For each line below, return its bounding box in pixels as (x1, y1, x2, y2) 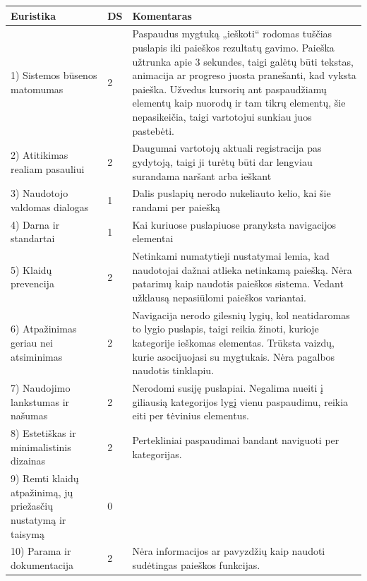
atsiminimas (11, 349, 63, 364)
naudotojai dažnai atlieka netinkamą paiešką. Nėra (132, 262, 352, 277)
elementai (132, 231, 174, 246)
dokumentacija (11, 557, 74, 572)
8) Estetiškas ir (11, 426, 76, 441)
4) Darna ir (11, 217, 60, 232)
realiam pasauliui (11, 161, 85, 176)
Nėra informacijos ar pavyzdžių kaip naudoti (132, 544, 325, 558)
